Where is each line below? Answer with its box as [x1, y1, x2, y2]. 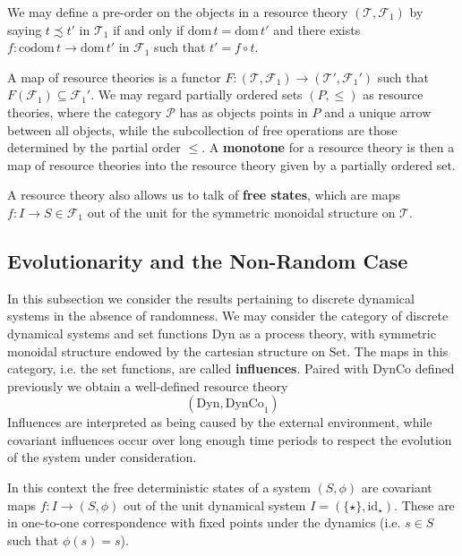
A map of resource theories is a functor [7, 67, 221, 86]
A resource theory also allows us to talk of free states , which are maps [7, 185, 400, 204]
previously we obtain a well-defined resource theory [7, 376, 288, 395]
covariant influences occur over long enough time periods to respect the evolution [7, 430, 452, 449]
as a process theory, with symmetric [239, 323, 436, 342]
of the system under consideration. [7, 448, 197, 466]
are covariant [361, 478, 432, 497]
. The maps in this [346, 341, 449, 360]
